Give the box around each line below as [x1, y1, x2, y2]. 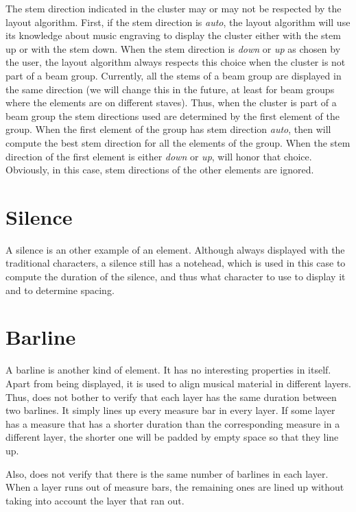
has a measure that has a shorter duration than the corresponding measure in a [5, 416, 340, 430]
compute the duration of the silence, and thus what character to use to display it [5, 269, 346, 284]
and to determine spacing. [5, 282, 115, 297]
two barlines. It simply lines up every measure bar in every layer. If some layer [5, 403, 335, 417]
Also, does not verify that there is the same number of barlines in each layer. [5, 466, 329, 480]
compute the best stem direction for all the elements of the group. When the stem [5, 135, 351, 149]
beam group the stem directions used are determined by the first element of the [5, 108, 340, 123]
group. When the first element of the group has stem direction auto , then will [5, 122, 331, 136]
